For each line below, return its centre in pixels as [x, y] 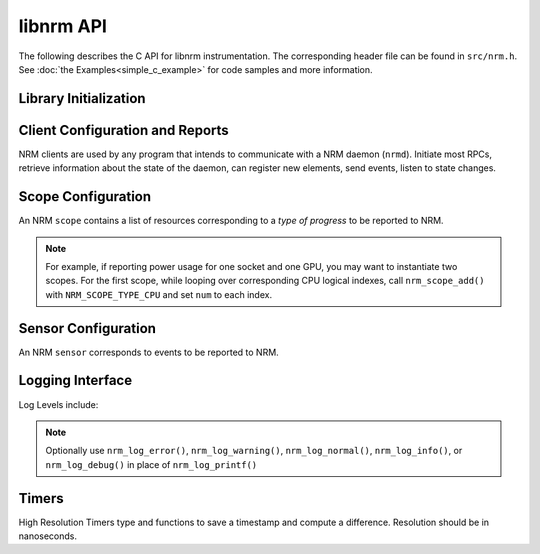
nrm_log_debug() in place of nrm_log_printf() [151, 464]
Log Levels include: [58, 404]
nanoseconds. [48, 536]
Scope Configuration [85, 196]
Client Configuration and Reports [123, 130]
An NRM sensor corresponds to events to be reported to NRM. [148, 352]
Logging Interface [75, 380]
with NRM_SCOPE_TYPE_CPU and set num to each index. [159, 294]
